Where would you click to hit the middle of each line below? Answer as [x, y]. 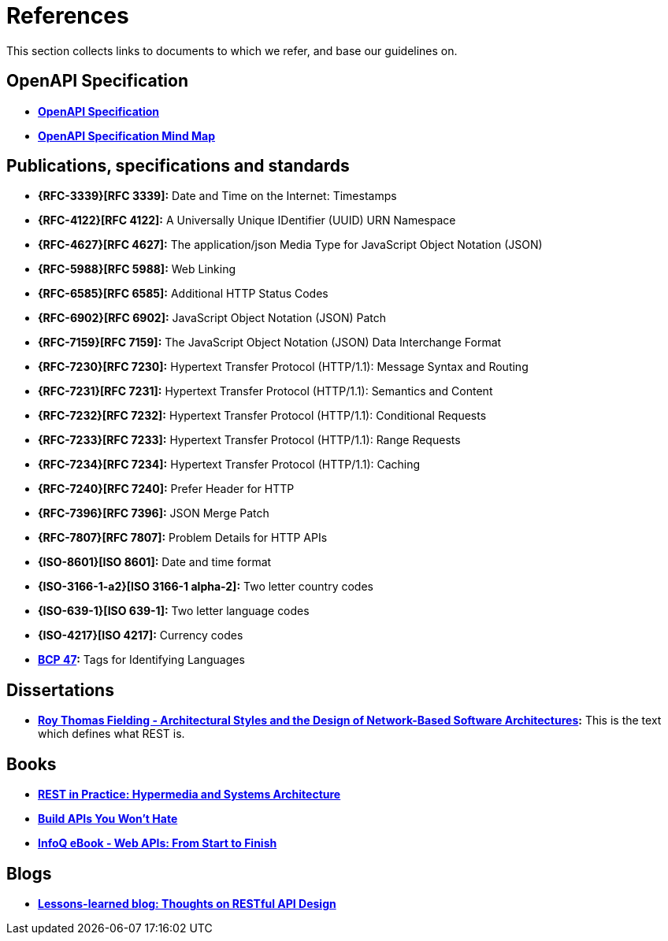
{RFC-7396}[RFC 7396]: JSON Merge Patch [154, 513]
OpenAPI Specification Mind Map [127, 135]
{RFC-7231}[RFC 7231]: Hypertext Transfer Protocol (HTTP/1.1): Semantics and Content [265, 391]
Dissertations [60, 690]
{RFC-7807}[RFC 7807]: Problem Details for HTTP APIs [183, 538]
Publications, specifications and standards [178, 166]
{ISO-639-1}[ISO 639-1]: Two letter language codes [174, 611]
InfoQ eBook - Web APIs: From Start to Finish [158, 843]
